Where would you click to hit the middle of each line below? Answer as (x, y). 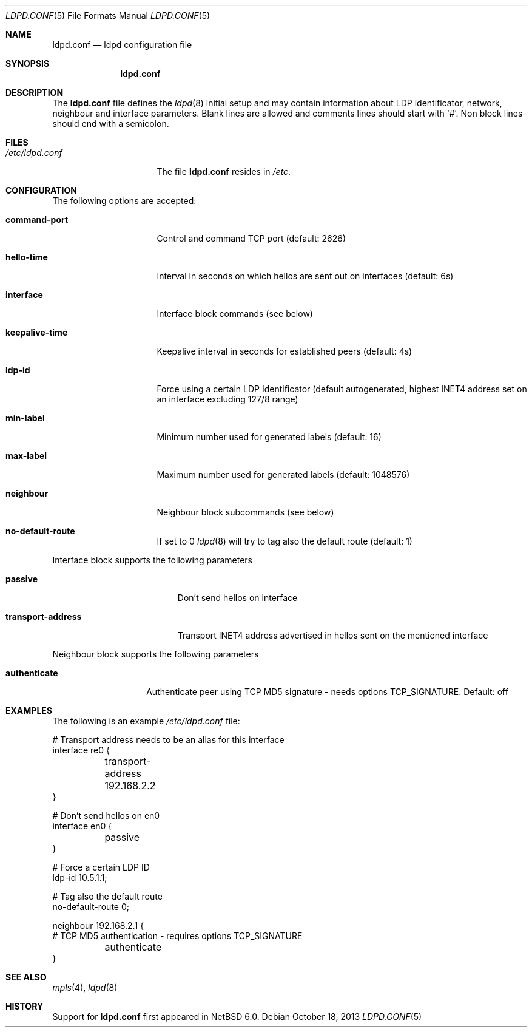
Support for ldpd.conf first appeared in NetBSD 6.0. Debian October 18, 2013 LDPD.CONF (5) (237, 1017)
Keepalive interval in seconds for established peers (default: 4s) (285, 351)
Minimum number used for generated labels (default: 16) (269, 437)
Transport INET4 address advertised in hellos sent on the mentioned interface (333, 635)
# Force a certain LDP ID (101, 867)
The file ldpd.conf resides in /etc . (224, 171)
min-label (25, 418)
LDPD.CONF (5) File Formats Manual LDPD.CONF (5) (108, 15)
